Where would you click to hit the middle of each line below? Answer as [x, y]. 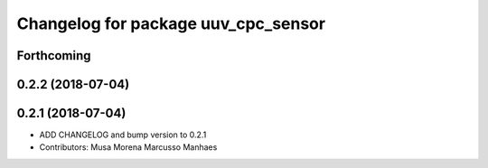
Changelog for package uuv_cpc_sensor [171, 23]
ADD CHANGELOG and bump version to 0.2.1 [123, 135]
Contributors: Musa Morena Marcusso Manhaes [128, 147]
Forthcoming [54, 56]
